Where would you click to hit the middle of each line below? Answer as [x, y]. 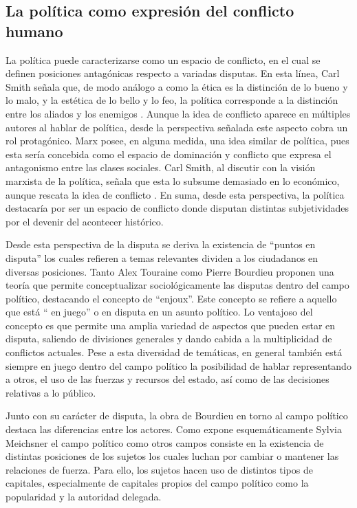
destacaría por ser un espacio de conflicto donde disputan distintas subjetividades [177, 208]
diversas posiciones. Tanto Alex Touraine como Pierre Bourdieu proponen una [170, 271]
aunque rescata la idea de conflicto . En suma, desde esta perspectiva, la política [175, 194]
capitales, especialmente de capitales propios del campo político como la [157, 483]
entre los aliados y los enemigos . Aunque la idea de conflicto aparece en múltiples [178, 113]
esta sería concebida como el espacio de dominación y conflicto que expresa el [169, 154]
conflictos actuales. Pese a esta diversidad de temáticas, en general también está [174, 352]
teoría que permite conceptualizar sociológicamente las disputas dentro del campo [177, 285]
